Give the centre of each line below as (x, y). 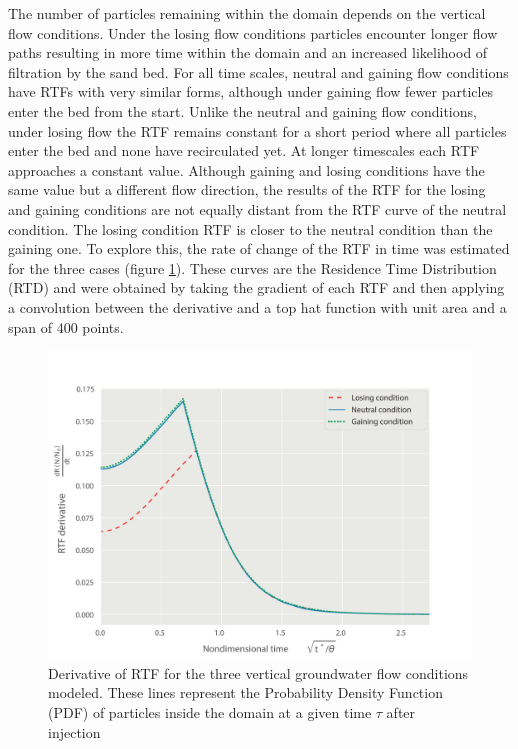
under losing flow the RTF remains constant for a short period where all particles (257, 130)
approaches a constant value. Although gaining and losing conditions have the (246, 169)
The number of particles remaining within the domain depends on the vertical (247, 13)
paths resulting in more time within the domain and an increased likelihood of (248, 52)
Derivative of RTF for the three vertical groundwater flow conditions (258, 672)
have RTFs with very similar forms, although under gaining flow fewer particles (251, 91)
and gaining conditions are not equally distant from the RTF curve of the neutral (257, 208)
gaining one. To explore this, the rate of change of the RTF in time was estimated (259, 248)
